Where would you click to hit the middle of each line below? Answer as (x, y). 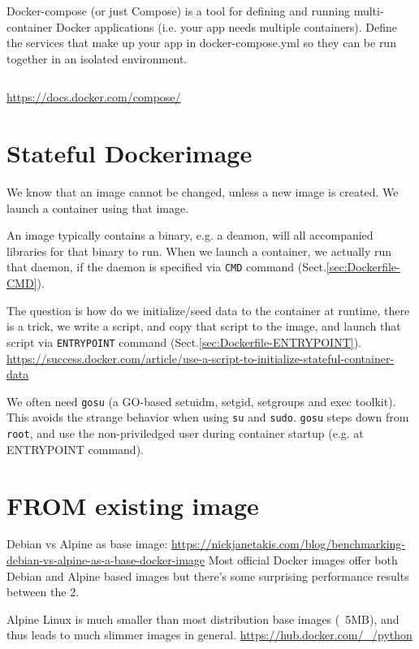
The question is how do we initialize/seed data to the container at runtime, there (208, 310)
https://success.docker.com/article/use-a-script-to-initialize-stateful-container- (201, 358)
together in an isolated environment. (97, 58)
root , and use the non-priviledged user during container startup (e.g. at (185, 433)
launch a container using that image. (98, 208)
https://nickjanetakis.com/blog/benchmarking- (289, 544)
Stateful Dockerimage (130, 153)
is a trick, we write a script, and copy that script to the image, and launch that (204, 326)
